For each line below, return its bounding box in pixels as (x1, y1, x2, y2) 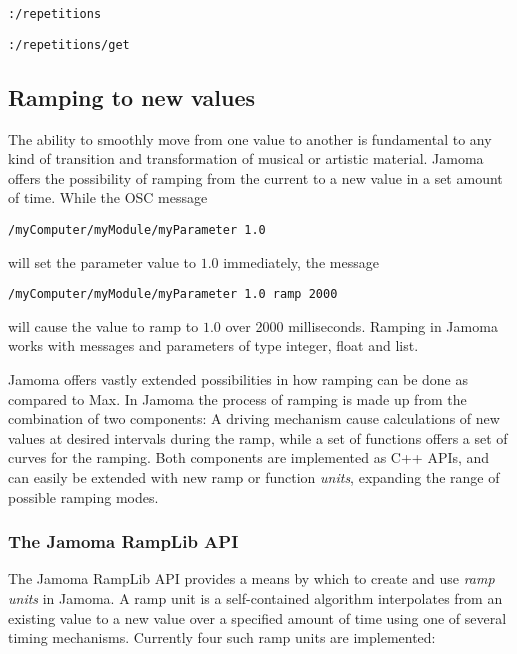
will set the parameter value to (8, 251, 196, 272)
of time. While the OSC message (8, 187, 208, 208)
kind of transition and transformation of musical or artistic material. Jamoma (8, 148, 484, 169)
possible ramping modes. (8, 486, 159, 507)
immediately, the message (223, 251, 379, 272)
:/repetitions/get (8, 37, 130, 52)
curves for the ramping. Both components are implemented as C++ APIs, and (8, 447, 490, 468)
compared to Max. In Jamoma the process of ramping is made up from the (8, 388, 467, 409)
